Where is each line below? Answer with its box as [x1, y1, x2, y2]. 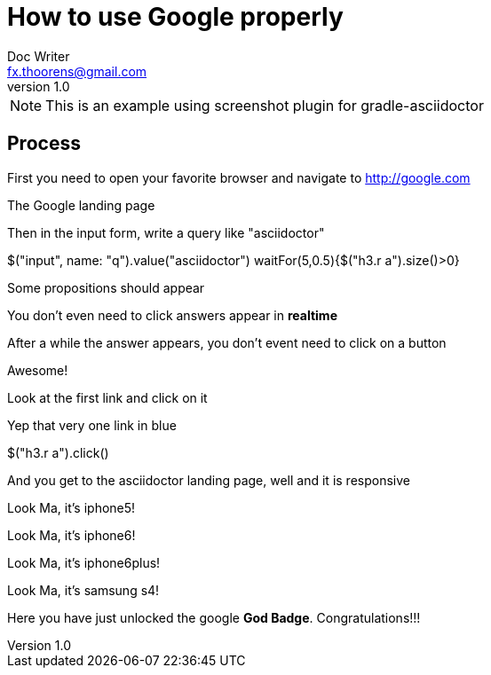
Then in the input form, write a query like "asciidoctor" [7, 224, 325, 240]
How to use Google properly [7, 2, 344, 32]
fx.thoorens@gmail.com [7, 63, 147, 79]
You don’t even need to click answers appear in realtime [7, 307, 337, 323]
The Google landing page [7, 197, 155, 213]
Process [7, 132, 81, 155]
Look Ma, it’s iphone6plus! [7, 554, 161, 570]
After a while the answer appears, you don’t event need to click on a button [7, 334, 447, 350]
